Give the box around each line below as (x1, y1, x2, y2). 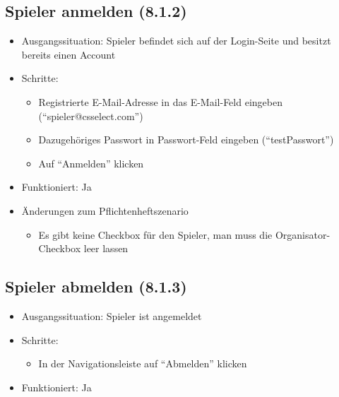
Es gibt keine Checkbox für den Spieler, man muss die (38, 227, 273, 242)
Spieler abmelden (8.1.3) (5, 275, 187, 297)
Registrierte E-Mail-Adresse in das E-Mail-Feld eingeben (38, 94, 282, 109)
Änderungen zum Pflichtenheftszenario (21, 203, 189, 218)
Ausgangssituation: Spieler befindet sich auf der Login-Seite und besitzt (21, 33, 331, 48)
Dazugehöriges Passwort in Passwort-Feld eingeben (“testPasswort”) (38, 132, 334, 147)
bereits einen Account (21, 47, 116, 61)
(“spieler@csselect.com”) (38, 108, 143, 123)
